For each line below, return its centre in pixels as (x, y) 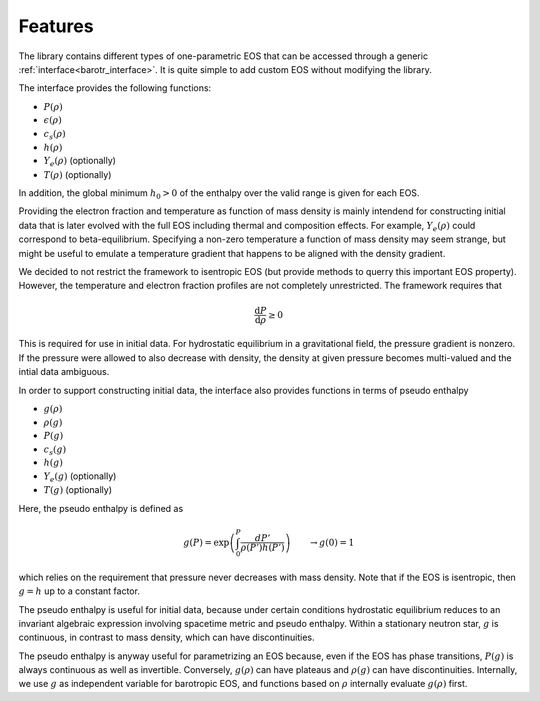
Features (56, 26)
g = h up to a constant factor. (79, 591)
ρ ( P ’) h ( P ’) (262, 548)
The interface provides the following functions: (115, 88)
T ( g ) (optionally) (78, 490)
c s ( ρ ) (54, 135)
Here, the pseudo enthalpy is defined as (101, 508)
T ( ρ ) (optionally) (77, 174)
